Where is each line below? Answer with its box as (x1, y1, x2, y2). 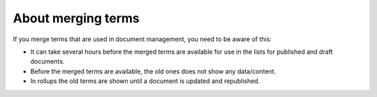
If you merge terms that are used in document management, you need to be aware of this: (13, 35, 272, 43)
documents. (30, 57, 65, 66)
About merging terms (13, 10, 140, 26)
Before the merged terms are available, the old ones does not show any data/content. (30, 67, 276, 75)
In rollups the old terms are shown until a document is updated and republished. (30, 77, 260, 85)
